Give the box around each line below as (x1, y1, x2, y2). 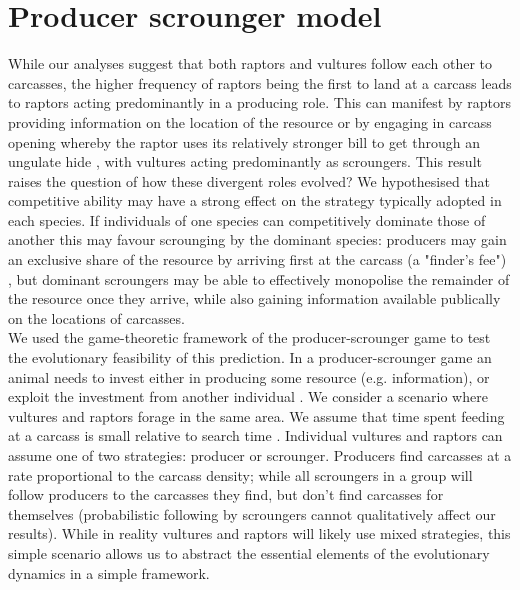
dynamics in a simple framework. (8, 562, 210, 583)
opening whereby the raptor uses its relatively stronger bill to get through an (8, 131, 480, 152)
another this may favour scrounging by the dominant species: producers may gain (8, 229, 507, 250)
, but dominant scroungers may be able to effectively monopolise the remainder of (8, 268, 510, 289)
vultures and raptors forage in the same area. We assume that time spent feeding (8, 405, 505, 426)
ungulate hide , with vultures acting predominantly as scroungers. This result (8, 151, 482, 172)
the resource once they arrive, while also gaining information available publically (8, 288, 501, 309)
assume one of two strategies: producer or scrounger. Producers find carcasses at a (8, 445, 512, 465)
